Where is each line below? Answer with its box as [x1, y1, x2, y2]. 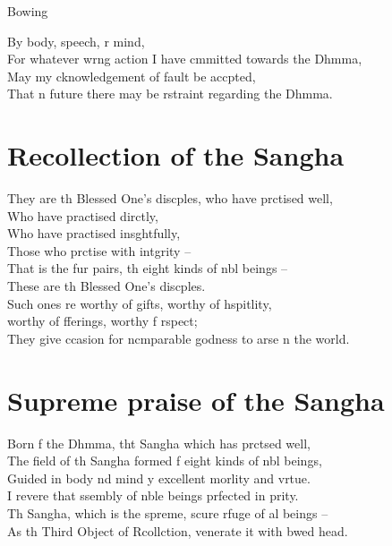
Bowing [7, 2, 48, 20]
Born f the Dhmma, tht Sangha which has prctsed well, [7, 433, 311, 452]
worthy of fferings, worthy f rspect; [7, 311, 198, 330]
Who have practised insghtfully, [7, 224, 181, 243]
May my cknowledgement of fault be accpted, [7, 66, 256, 85]
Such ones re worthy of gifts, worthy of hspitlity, [7, 294, 272, 312]
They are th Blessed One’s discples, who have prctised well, [7, 189, 333, 208]
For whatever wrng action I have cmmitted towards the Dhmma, [7, 49, 362, 68]
